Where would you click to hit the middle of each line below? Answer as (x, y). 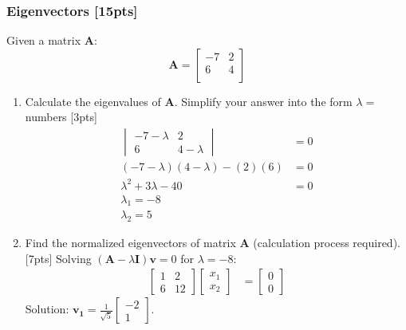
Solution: (47, 309)
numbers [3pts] (61, 117)
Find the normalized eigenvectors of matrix (130, 243)
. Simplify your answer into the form (263, 101)
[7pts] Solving (58, 258)
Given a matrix (44, 40)
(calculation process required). (327, 243)
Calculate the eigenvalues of (93, 101)
